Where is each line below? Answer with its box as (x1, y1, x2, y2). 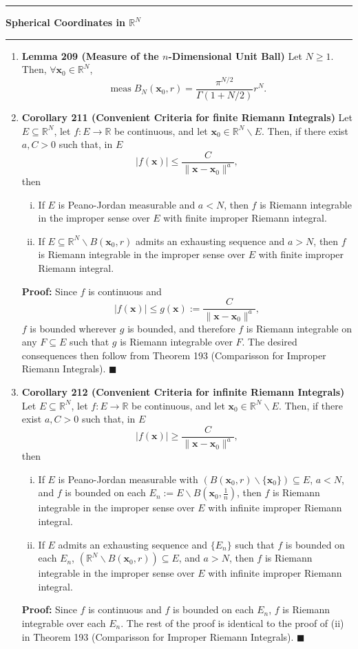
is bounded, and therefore (127, 321, 235, 335)
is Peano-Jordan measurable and (58, 197, 196, 211)
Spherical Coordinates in (6, 15, 125, 29)
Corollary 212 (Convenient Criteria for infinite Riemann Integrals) (21, 385, 345, 399)
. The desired (242, 334, 297, 349)
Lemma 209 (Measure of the (21, 48, 159, 63)
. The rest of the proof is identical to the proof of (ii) (120, 615, 344, 630)
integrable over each (21, 615, 106, 630)
